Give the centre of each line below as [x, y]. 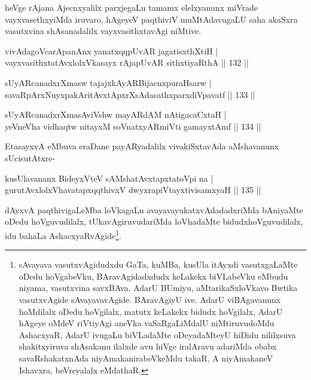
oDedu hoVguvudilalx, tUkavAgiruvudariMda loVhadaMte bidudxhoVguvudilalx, [154, 221]
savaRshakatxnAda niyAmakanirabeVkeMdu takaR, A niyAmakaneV [146, 358]
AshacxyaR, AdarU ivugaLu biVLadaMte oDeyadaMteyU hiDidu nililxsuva [157, 334]
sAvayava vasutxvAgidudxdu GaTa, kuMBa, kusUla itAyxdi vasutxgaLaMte [158, 264]
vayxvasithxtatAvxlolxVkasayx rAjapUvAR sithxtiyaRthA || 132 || [127, 62]
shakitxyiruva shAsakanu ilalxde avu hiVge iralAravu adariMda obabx [148, 346]
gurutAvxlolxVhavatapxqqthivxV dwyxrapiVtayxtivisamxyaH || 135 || [133, 190]
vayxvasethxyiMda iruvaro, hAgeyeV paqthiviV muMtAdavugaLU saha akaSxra [151, 19]
